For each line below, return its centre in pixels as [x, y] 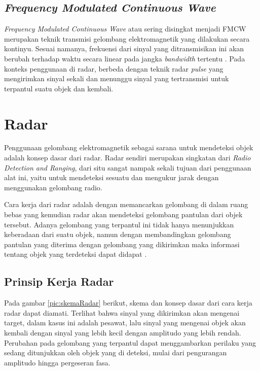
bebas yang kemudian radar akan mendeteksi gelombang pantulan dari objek [123, 214]
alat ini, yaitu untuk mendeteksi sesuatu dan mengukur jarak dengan [112, 177]
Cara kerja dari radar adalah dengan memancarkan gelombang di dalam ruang [126, 204]
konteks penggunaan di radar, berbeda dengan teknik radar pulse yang [114, 68]
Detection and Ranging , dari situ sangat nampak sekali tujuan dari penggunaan [128, 167]
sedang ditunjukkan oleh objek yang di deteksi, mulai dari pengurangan [116, 352]
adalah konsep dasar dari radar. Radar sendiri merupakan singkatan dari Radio [127, 158]
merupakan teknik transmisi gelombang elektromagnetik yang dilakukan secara [127, 38]
